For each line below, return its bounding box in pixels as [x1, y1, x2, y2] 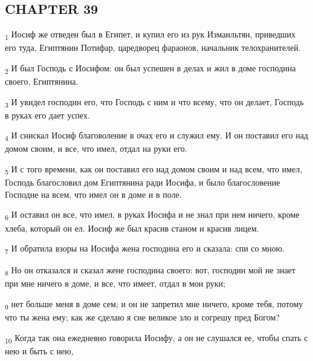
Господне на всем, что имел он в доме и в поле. [5, 187, 182, 200]
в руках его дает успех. [5, 108, 90, 121]
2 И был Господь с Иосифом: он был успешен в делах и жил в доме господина [5, 61, 296, 76]
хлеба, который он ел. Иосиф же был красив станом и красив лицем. [5, 221, 259, 234]
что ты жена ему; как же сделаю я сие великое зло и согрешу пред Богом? [5, 311, 280, 324]
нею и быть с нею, [5, 344, 74, 357]
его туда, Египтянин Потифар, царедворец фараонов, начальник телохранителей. [5, 41, 301, 54]
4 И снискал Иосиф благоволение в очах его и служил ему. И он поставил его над [5, 129, 308, 143]
